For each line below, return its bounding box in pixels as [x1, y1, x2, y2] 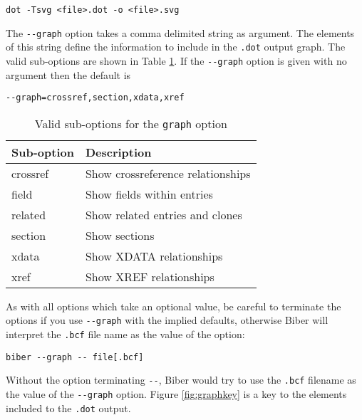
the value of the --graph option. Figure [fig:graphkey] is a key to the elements [6, 387, 347, 401]
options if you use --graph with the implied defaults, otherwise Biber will [6, 313, 329, 327]
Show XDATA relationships [85, 247, 223, 264]
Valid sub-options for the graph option [34, 115, 227, 132]
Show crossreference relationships [85, 164, 251, 182]
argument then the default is [6, 67, 131, 82]
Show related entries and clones [85, 206, 242, 223]
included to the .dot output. [6, 400, 131, 415]
